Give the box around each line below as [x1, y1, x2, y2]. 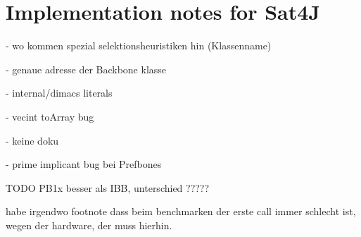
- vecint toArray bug [6, 109, 94, 123]
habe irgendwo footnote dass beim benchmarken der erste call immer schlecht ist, [6, 204, 356, 219]
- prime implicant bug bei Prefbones [6, 157, 162, 171]
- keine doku [6, 133, 59, 147]
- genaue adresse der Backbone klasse [6, 61, 167, 76]
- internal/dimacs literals [6, 85, 113, 100]
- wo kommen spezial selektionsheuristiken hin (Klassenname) [6, 38, 272, 53]
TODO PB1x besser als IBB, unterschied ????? [6, 180, 210, 195]
